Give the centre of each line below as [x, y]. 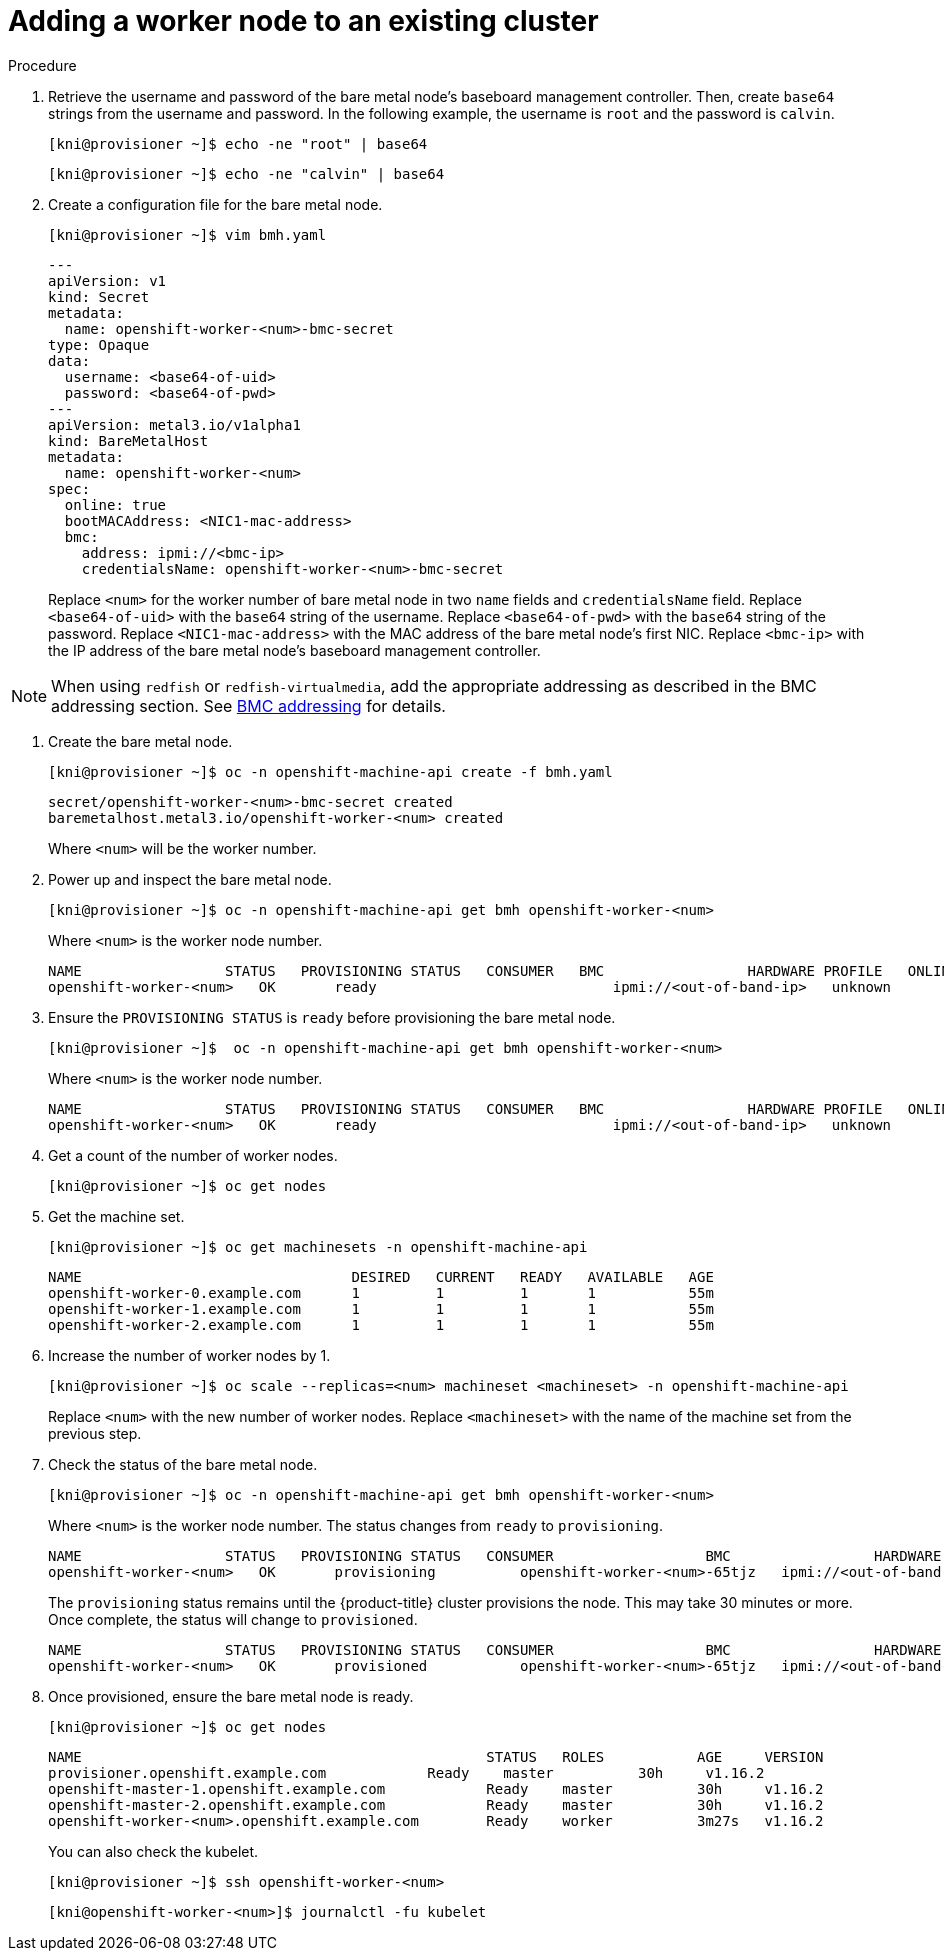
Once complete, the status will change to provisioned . [233, 1619]
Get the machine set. [116, 1216]
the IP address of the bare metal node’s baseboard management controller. [294, 650]
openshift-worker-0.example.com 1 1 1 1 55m [381, 1292]
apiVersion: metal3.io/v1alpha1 [174, 424]
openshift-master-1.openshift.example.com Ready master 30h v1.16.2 [436, 1788]
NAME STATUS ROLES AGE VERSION [436, 1756]
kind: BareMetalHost [128, 440]
